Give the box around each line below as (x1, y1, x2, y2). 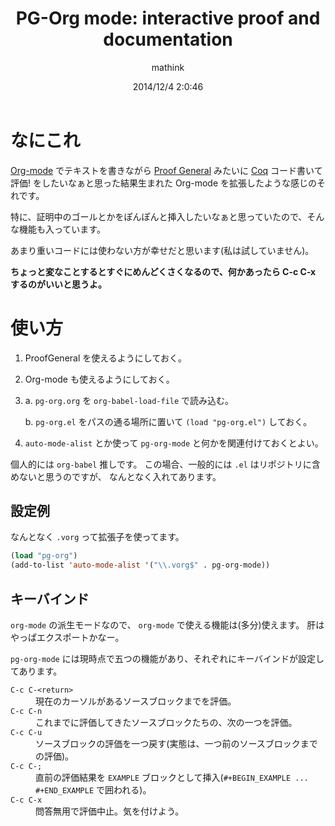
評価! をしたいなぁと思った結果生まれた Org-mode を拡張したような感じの (10, 177, 317, 189)
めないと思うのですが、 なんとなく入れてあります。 (10, 470, 222, 482)
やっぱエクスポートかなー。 (10, 632, 125, 643)
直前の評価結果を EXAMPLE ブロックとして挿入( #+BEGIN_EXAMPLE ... (35, 772, 309, 783)
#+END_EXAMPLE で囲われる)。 (35, 784, 152, 796)
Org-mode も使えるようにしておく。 (24, 373, 175, 385)
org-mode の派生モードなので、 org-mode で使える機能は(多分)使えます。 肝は (10, 619, 325, 631)
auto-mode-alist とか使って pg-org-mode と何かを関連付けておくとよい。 (24, 437, 324, 449)
